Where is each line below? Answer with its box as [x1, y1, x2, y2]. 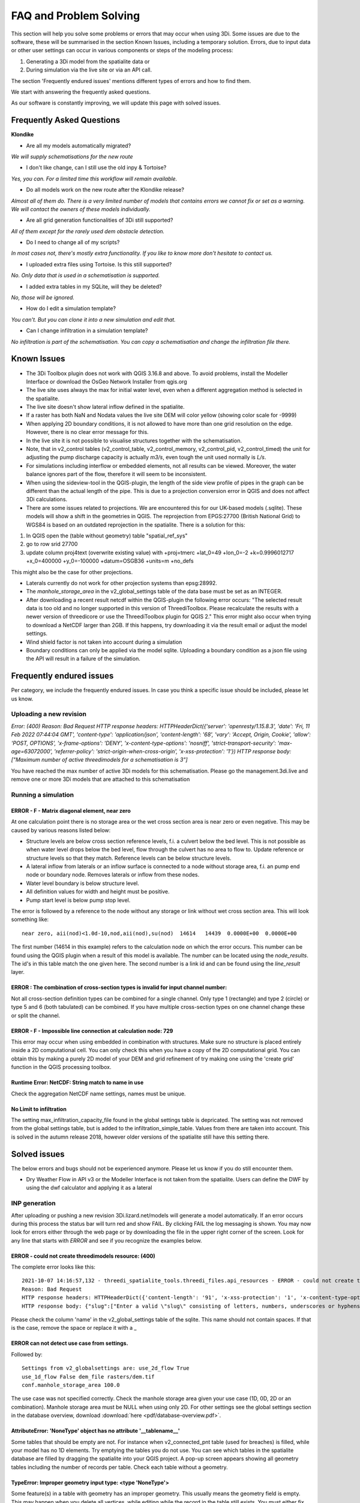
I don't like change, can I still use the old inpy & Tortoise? [26, 164, 167, 171]
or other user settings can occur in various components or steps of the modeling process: [11, 47, 233, 54]
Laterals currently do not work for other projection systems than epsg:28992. [26, 579, 217, 586]
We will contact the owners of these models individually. [11, 205, 151, 213]
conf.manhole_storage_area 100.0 [22, 1382, 120, 1388]
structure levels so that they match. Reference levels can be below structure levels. [26, 854, 232, 862]
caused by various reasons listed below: [11, 827, 111, 834]
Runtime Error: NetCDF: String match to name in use [11, 1079, 144, 1086]
